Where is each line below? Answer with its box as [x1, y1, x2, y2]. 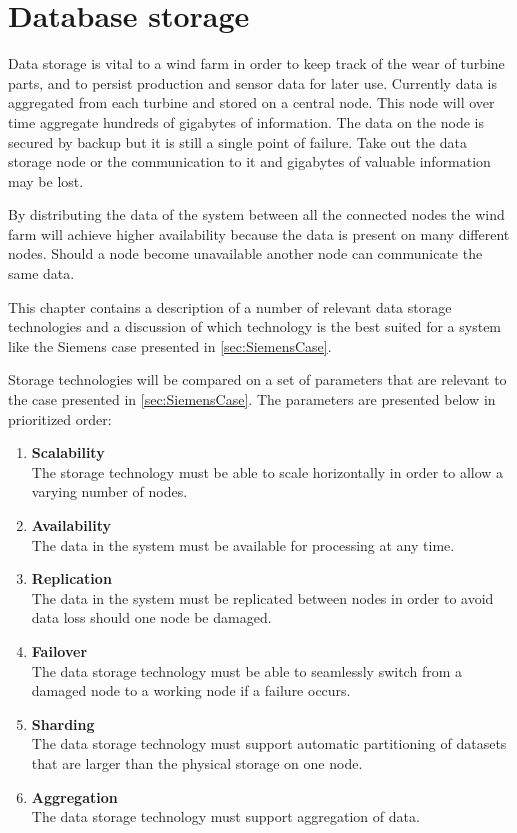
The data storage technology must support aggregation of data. [31, 806, 420, 827]
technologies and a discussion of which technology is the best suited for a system [8, 316, 502, 337]
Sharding [31, 713, 95, 734]
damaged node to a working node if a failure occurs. [31, 680, 351, 701]
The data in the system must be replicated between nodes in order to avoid [31, 587, 494, 608]
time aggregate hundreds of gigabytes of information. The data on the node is [8, 111, 484, 132]
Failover [31, 640, 88, 661]
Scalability [31, 442, 105, 463]
